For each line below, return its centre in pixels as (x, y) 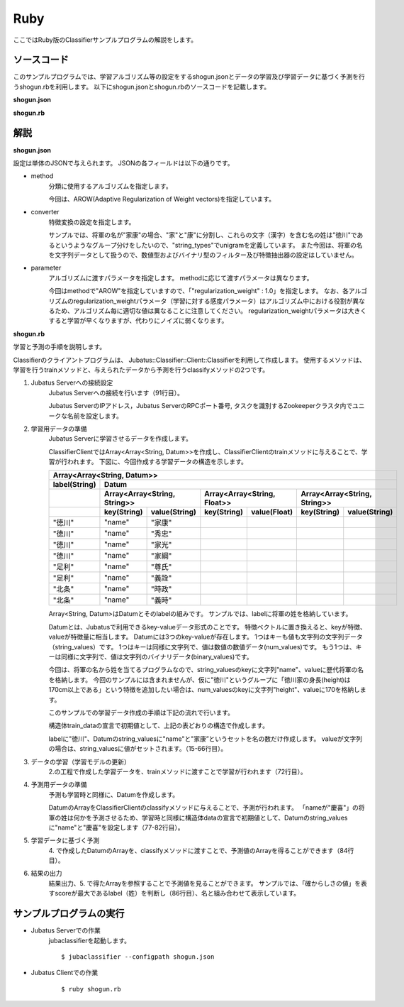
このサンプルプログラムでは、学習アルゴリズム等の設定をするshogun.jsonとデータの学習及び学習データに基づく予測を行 (189, 77)
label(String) (74, 485)
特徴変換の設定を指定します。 (92, 222)
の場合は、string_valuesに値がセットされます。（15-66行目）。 (138, 749)
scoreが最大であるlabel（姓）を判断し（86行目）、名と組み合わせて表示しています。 (177, 893)
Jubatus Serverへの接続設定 (72, 383)
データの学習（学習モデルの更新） (80, 761)
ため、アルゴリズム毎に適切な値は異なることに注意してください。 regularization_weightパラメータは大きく (211, 311)
